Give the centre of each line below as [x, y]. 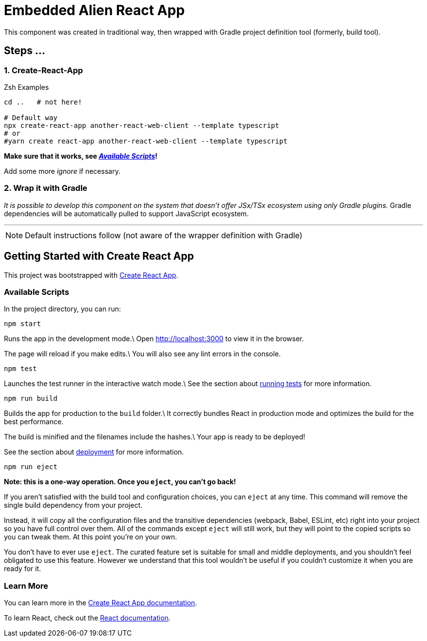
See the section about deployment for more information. [94, 452]
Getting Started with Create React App [99, 256]
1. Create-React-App [44, 70]
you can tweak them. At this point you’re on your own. [91, 537]
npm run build [31, 399]
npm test [20, 369]
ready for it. [23, 569]
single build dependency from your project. [73, 505]
